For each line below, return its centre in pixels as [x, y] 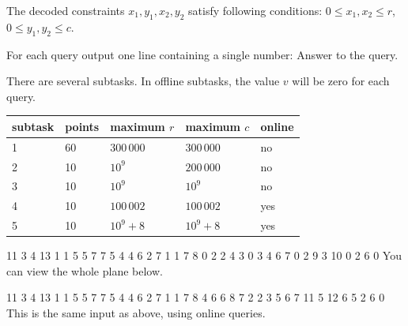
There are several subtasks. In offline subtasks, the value [143, 81]
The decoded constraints [66, 10]
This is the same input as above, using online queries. [136, 312]
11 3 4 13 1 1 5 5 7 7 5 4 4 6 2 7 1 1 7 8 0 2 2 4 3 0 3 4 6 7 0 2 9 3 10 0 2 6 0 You [204, 255]
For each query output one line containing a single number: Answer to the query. [202, 54]
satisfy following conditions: [255, 10]
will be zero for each [341, 81]
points [82, 126]
